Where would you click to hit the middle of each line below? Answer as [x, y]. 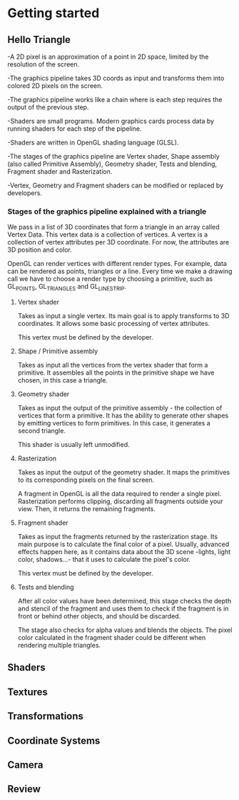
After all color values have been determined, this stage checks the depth [124, 601]
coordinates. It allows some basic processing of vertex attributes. [114, 324]
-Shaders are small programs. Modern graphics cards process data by [111, 121]
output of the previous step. [48, 107]
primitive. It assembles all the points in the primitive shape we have [116, 372]
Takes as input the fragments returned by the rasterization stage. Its [118, 537]
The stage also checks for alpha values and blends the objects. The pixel [125, 630]
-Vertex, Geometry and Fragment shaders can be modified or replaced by [116, 185]
